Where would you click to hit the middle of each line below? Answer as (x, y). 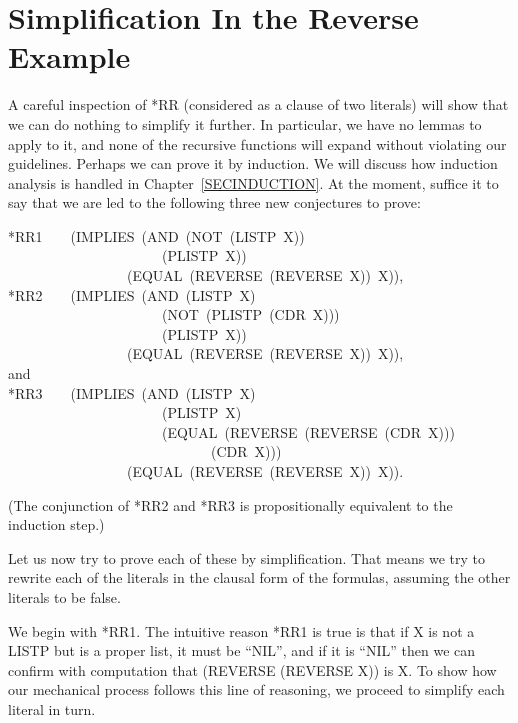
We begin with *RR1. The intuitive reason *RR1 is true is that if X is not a (241, 630)
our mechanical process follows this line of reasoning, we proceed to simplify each (256, 689)
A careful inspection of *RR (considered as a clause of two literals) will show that (258, 104)
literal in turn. (52, 708)
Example (69, 56)
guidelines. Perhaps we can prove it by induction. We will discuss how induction (253, 163)
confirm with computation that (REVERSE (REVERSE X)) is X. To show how (252, 669)
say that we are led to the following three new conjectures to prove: (214, 202)
